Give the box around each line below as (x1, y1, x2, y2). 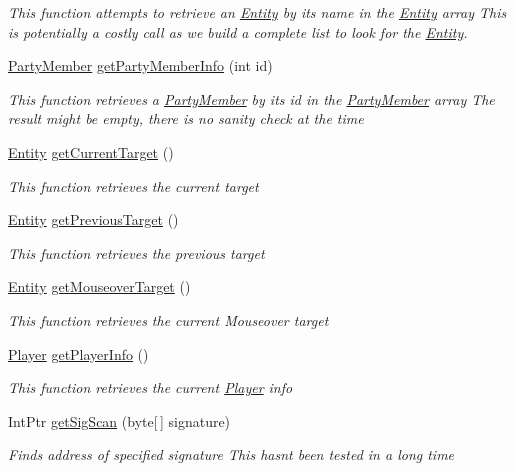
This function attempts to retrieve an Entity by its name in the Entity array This (8, 2, 507, 22)
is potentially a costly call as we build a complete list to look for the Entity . (8, 21, 468, 42)
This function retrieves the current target (8, 175, 259, 196)
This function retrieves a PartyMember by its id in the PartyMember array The (8, 88, 495, 109)
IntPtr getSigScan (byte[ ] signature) (8, 410, 231, 431)
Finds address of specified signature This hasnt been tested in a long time (8, 444, 455, 465)
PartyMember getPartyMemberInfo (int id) (8, 55, 273, 76)
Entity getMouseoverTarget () (8, 276, 191, 297)
